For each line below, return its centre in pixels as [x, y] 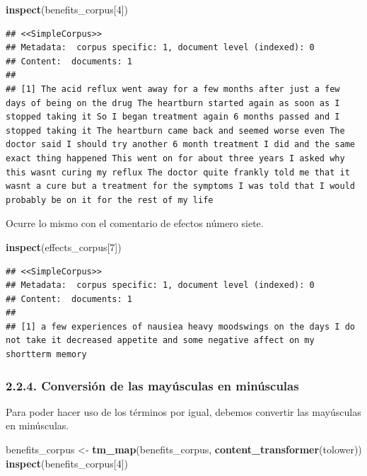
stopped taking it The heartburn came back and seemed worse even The [175, 130]
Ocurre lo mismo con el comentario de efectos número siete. [135, 223]
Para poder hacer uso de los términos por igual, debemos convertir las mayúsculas [183, 411]
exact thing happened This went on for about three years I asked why [175, 158]
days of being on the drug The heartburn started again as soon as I [173, 103]
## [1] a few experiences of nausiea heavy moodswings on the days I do [180, 326]
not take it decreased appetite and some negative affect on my [160, 341]
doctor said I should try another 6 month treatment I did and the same [180, 145]
